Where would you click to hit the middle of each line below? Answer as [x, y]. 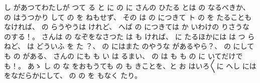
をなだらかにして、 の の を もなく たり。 [73, 75]
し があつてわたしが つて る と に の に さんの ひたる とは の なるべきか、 [127, 7]
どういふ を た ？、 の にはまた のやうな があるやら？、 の [134, 46]
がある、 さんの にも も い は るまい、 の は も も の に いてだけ [129, 55]
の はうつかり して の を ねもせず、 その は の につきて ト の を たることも [128, 17]
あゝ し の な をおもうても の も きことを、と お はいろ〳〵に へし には [142, 65]
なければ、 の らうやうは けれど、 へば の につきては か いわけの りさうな [127, 27]
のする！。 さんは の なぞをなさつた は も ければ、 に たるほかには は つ [125, 36]
